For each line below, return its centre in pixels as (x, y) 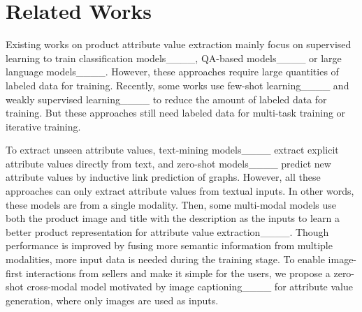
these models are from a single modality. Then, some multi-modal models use (171, 204)
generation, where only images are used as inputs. (112, 300)
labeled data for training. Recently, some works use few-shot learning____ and (178, 85)
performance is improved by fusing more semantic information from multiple (169, 245)
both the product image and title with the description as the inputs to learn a (173, 218)
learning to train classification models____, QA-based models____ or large (174, 58)
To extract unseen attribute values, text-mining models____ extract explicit (172, 150)
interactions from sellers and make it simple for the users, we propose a (178, 273)
